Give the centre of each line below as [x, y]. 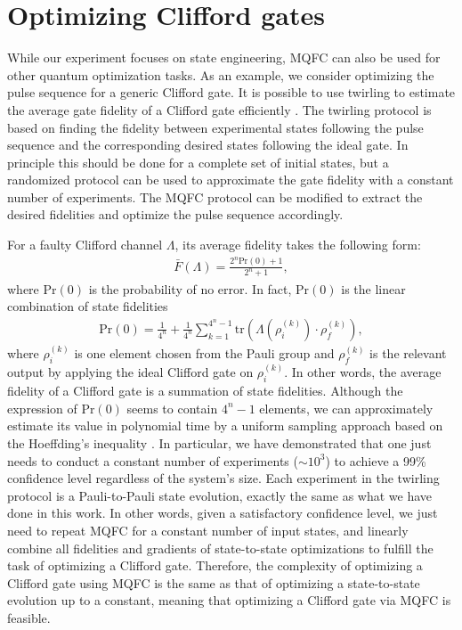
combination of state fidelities [88, 306]
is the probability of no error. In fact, [190, 288]
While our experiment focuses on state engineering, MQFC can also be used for [224, 57]
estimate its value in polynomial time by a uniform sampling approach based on [225, 425]
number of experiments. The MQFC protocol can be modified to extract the [215, 196]
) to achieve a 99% [376, 460]
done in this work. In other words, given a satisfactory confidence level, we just [223, 513]
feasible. [29, 617]
